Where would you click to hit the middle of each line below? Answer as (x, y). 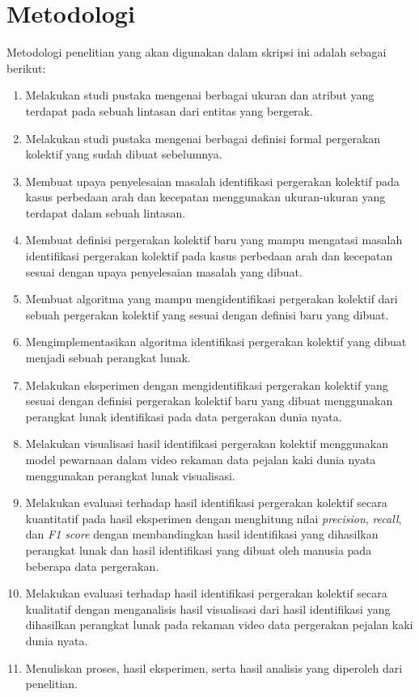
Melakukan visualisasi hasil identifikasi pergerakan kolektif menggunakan (207, 444)
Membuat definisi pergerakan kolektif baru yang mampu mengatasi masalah (214, 240)
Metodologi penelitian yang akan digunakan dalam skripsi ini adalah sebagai (197, 52)
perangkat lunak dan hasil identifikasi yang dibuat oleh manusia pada (199, 549)
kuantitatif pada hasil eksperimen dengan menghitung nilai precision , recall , (214, 518)
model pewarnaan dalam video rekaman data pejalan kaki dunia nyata (201, 459)
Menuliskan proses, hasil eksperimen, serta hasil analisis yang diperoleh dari (214, 667)
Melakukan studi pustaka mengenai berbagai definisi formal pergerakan (203, 138)
